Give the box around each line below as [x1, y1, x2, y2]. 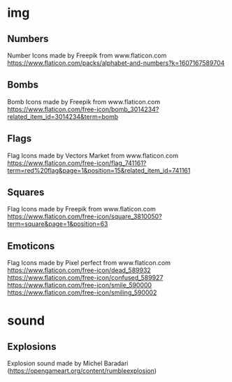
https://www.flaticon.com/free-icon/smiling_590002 [7, 288, 157, 297]
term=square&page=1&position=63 [7, 220, 108, 228]
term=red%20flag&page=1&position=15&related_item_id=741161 [7, 166, 191, 174]
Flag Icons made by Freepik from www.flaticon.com [7, 205, 156, 213]
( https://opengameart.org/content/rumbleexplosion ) [7, 367, 157, 375]
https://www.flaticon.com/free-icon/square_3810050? [7, 212, 162, 221]
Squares [7, 187, 45, 199]
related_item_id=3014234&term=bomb [7, 112, 119, 120]
